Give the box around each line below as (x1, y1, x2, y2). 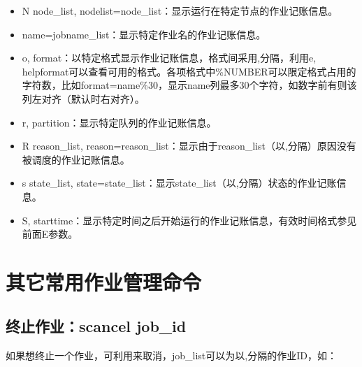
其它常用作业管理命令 (6, 267, 202, 296)
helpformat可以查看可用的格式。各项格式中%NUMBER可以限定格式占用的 (22, 64, 356, 78)
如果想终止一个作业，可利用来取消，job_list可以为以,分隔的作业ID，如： (6, 348, 337, 363)
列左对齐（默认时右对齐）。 (22, 91, 145, 106)
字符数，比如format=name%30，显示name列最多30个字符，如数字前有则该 (22, 78, 357, 92)
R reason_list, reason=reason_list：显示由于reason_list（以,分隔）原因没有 (22, 138, 356, 153)
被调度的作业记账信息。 (22, 152, 130, 166)
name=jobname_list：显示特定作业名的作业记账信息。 (22, 27, 266, 41)
